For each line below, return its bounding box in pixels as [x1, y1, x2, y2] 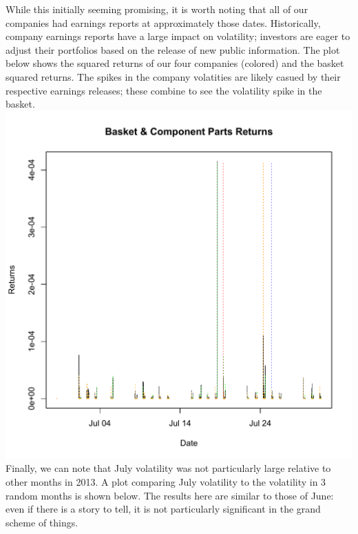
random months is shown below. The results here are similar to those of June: [6, 488, 334, 502]
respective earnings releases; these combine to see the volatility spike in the [6, 83, 322, 97]
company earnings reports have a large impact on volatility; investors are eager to [6, 29, 350, 43]
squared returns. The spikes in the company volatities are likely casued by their [6, 69, 341, 83]
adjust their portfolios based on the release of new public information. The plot [6, 42, 340, 57]
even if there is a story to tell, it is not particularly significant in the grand [6, 502, 321, 516]
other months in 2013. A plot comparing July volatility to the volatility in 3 [6, 474, 326, 488]
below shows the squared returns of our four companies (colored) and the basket [6, 56, 344, 70]
